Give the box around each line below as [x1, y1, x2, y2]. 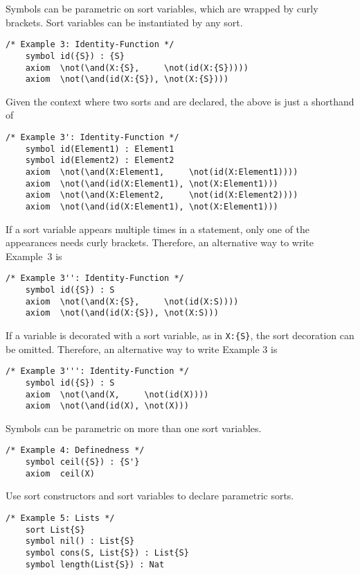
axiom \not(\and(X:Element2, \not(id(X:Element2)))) [25, 190, 298, 200]
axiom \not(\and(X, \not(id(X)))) [25, 389, 209, 400]
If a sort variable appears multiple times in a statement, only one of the [6, 221, 310, 236]
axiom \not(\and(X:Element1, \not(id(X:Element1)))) [25, 166, 298, 177]
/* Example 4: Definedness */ [6, 445, 145, 456]
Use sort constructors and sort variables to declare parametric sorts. [6, 488, 294, 503]
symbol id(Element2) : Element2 [25, 155, 174, 166]
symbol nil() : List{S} [25, 536, 135, 547]
